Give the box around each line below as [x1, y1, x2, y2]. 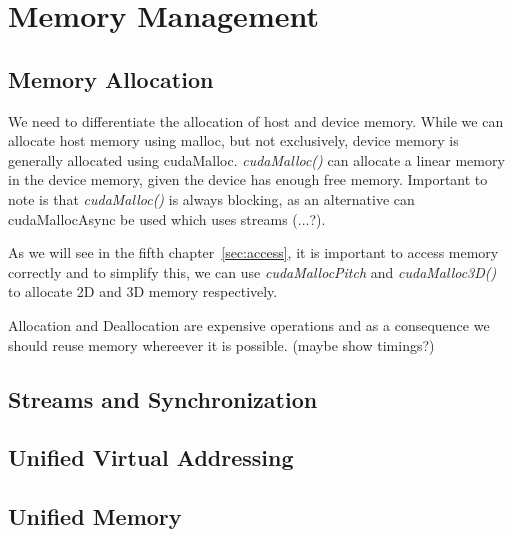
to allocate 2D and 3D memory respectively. [8, 281, 278, 302]
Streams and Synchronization [8, 383, 318, 414]
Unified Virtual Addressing [8, 442, 294, 473]
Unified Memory [8, 501, 182, 532]
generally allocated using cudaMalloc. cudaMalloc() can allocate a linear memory [8, 149, 505, 170]
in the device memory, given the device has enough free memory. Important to [8, 169, 488, 190]
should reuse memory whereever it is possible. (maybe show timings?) [8, 334, 435, 355]
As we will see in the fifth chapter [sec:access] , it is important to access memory [8, 242, 499, 263]
